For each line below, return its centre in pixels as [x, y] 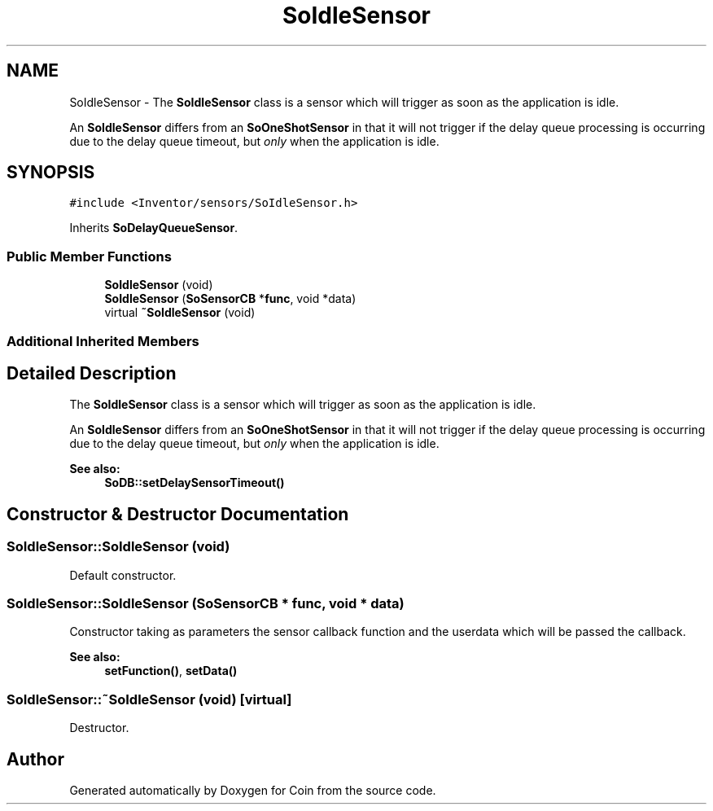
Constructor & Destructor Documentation [178, 514]
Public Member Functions [89, 256]
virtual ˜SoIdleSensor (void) [180, 313]
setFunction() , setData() [171, 671]
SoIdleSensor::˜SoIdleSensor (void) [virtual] [149, 699]
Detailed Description [92, 373]
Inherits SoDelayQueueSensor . [154, 228]
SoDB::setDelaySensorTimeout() [195, 483]
